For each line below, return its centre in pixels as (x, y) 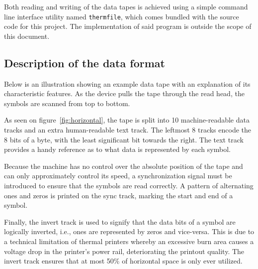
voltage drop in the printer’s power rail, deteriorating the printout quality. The (124, 251)
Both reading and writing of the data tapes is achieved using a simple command (126, 6)
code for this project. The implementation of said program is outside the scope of (128, 26)
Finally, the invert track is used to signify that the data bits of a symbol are (120, 221)
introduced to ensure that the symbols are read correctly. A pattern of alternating (129, 185)
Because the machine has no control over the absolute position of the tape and (124, 166)
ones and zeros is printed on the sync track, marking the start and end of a (119, 195)
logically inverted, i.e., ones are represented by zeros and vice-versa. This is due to (129, 231)
